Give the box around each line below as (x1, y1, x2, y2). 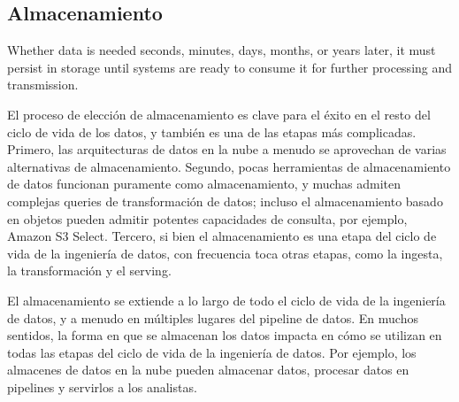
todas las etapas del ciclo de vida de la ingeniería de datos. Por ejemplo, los (7, 343, 417, 361)
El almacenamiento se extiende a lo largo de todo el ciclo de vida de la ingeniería (7, 290, 446, 309)
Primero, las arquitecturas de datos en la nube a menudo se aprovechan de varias (7, 140, 447, 158)
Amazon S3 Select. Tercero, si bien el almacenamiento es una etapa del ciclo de (7, 227, 437, 245)
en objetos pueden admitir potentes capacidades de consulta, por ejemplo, (7, 209, 408, 228)
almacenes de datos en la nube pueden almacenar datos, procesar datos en (7, 360, 409, 379)
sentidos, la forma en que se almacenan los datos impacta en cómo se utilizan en (7, 326, 442, 344)
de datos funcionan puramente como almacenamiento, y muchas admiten (7, 174, 402, 193)
